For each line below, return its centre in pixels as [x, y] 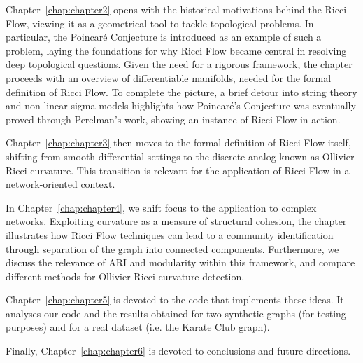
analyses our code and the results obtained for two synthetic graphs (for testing [176, 313]
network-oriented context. [60, 184]
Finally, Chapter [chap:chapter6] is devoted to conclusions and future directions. [178, 351]
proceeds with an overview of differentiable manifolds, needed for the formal [169, 77]
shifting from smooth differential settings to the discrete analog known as [163, 156]
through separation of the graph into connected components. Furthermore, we [172, 248]
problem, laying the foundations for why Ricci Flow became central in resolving [176, 50]
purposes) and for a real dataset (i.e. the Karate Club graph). [138, 327]
